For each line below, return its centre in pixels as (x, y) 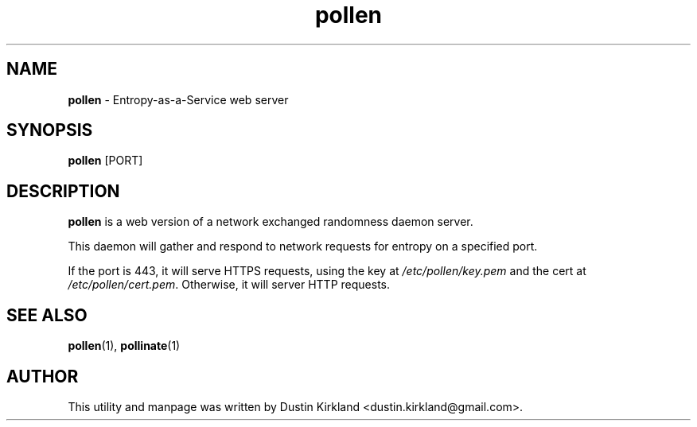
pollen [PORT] (105, 161)
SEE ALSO (47, 315)
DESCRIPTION (63, 191)
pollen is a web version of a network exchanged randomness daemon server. (271, 222)
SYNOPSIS (50, 130)
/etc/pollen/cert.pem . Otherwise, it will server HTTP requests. (229, 285)
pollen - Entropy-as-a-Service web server (178, 99)
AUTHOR (43, 376)
